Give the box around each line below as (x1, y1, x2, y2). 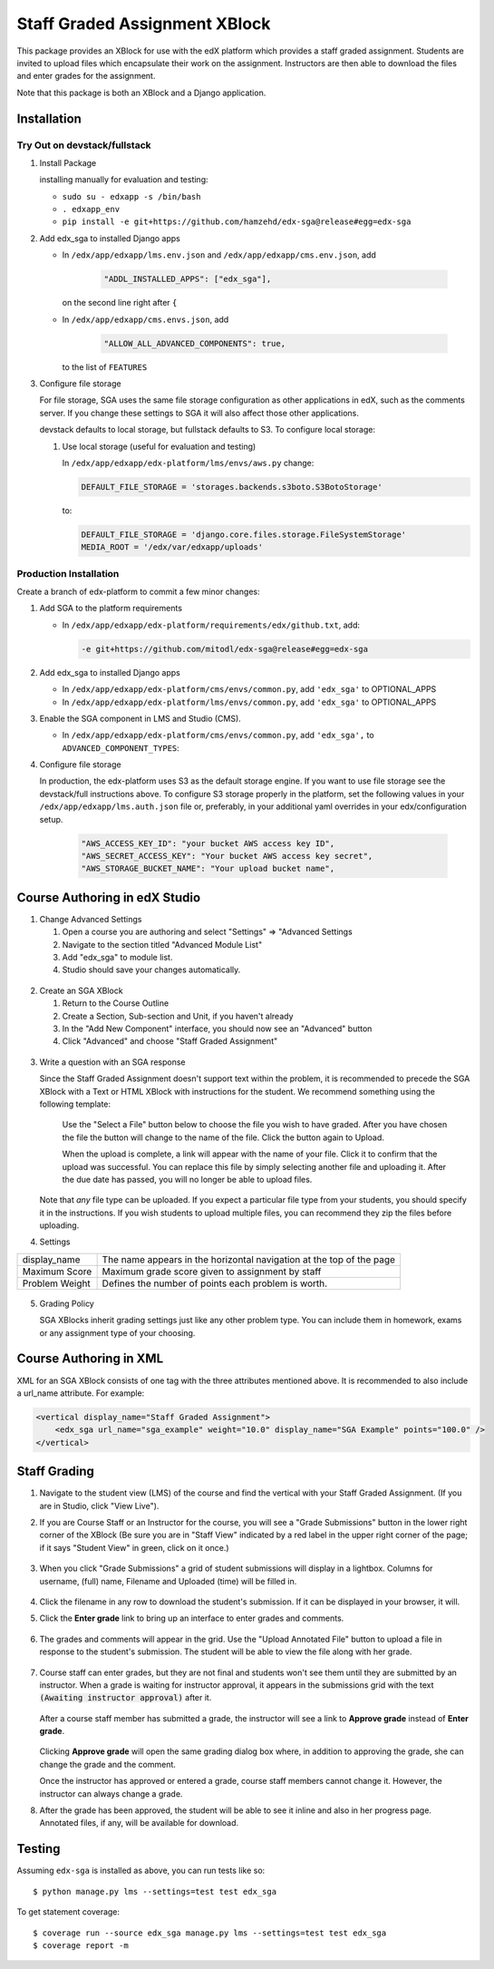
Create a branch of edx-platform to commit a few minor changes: (16, 586, 260, 597)
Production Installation (16, 567, 120, 580)
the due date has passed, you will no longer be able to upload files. (62, 1174, 313, 1184)
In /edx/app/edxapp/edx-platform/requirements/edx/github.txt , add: (62, 619, 360, 630)
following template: (39, 1098, 111, 1109)
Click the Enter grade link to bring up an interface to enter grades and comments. (39, 1613, 344, 1623)
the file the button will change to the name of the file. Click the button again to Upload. (62, 1132, 385, 1143)
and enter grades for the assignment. (16, 71, 156, 82)
